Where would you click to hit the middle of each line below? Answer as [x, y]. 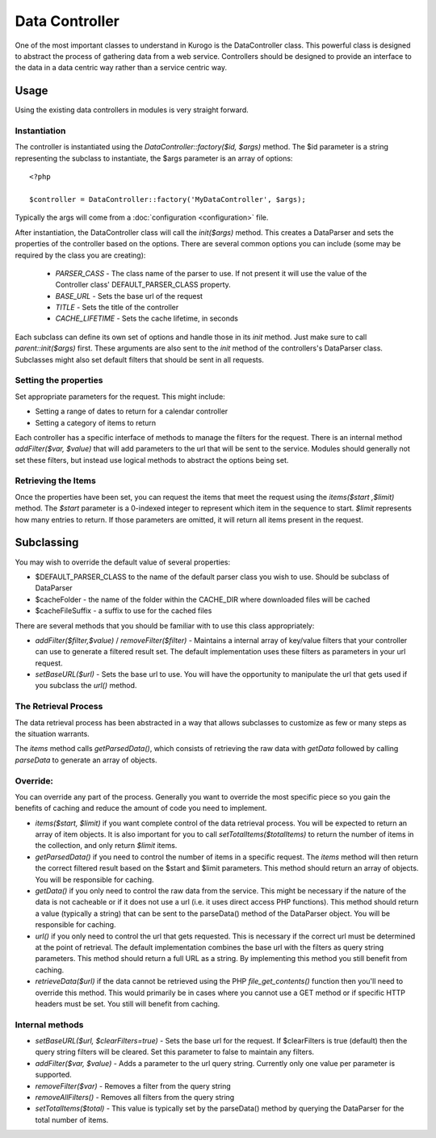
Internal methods [49, 1024]
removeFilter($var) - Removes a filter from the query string [133, 1086]
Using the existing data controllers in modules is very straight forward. [132, 110]
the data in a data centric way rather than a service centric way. [121, 68]
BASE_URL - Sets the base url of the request [129, 296]
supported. [53, 1075]
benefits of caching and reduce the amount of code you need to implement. [141, 808]
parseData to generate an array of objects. [86, 760]
